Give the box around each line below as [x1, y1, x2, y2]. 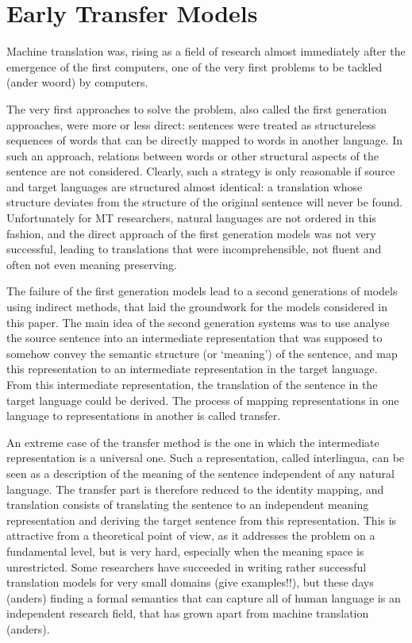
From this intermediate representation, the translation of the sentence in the [6, 376, 378, 392]
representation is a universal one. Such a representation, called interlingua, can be [6, 449, 405, 466]
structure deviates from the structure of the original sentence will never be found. [6, 194, 403, 210]
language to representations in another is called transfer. [6, 407, 281, 424]
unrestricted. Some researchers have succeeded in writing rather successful [6, 558, 367, 575]
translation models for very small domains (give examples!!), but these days [6, 574, 374, 591]
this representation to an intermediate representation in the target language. [6, 360, 378, 377]
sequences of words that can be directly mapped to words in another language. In [6, 132, 403, 148]
